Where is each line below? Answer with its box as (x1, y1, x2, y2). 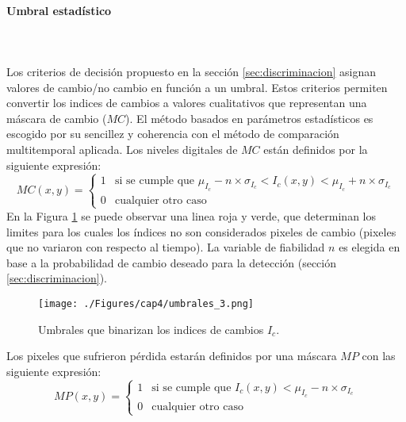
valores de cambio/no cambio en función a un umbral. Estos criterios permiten (6, 79, 388, 95)
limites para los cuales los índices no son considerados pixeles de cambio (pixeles (6, 223, 396, 240)
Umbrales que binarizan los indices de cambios (38, 320, 264, 337)
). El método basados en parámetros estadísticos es (125, 109, 373, 126)
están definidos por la (263, 140, 368, 157)
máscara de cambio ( (6, 109, 107, 126)
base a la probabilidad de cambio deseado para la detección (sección (6, 254, 337, 270)
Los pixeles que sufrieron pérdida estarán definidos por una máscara (6, 347, 337, 364)
